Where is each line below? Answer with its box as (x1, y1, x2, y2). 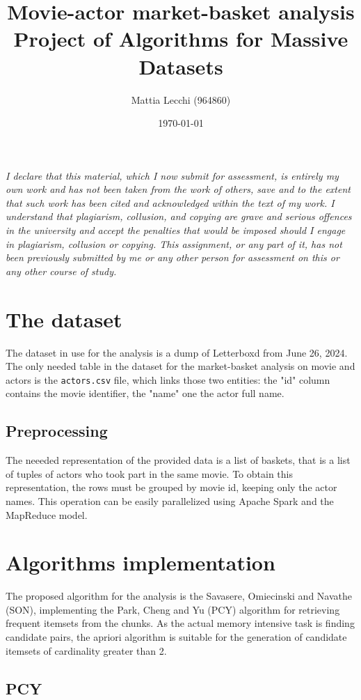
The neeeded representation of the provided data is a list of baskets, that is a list (6, 453, 351, 467)
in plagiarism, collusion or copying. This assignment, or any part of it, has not (6, 236, 342, 251)
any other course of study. (6, 263, 117, 278)
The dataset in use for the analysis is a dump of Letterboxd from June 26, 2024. (6, 345, 348, 359)
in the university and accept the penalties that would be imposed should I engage (6, 223, 346, 238)
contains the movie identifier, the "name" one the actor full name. (6, 386, 284, 400)
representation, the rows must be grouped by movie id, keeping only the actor (6, 480, 337, 495)
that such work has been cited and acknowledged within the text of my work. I (6, 195, 335, 210)
